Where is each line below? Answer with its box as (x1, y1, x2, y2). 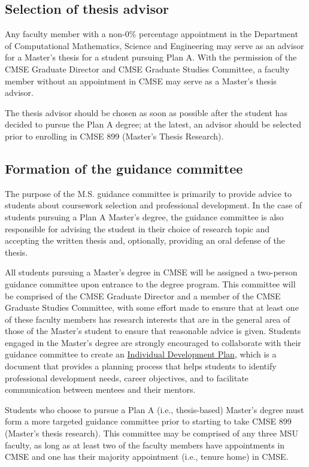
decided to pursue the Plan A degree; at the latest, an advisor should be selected (5, 118, 301, 131)
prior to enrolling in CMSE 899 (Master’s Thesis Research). (5, 129, 224, 142)
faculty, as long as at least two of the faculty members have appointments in (5, 438, 285, 451)
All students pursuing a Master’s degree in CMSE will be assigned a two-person (5, 266, 298, 278)
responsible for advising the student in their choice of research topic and (5, 222, 269, 235)
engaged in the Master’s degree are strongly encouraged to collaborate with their (5, 336, 301, 348)
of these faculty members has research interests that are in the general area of (5, 313, 290, 325)
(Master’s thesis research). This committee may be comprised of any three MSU (5, 427, 298, 439)
